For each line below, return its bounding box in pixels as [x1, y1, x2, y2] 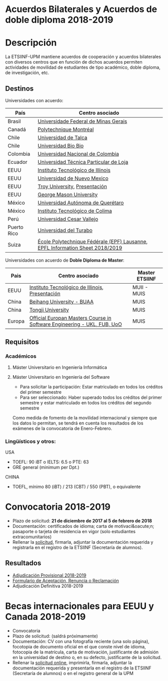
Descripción [5, 37, 57, 49]
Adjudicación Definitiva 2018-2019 [12, 583, 83, 589]
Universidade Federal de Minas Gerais [37, 118, 127, 125]
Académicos [5, 353, 36, 360]
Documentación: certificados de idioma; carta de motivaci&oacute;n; [12, 523, 154, 529]
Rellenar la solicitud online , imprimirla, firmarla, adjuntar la [12, 659, 132, 665]
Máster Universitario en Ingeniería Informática [12, 364, 107, 370]
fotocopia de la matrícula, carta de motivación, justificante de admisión [12, 649, 159, 655]
